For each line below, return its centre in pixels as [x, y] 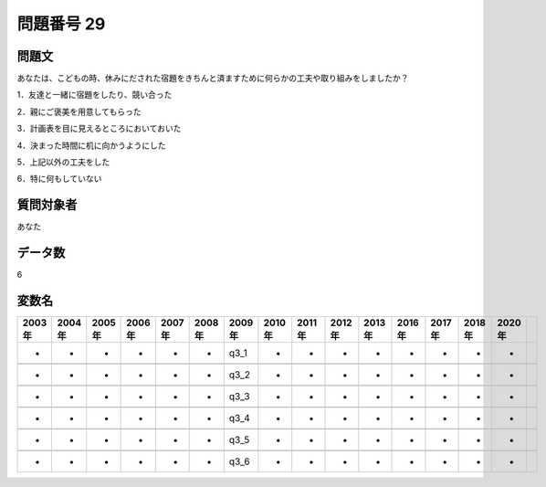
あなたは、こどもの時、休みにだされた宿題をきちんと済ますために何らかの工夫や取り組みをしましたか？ [213, 79]
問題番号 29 [61, 24]
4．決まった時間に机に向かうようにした [91, 145]
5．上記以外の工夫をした [63, 162]
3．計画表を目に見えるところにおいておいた [99, 129]
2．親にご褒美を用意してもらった [79, 111]
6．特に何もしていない [59, 179]
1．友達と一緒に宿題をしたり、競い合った [94, 95]
